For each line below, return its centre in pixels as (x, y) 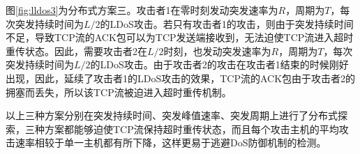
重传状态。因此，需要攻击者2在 (76, 51)
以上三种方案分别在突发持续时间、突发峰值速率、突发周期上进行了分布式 (172, 115)
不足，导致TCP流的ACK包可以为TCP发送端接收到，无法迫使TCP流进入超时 (180, 37)
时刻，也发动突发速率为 (217, 51)
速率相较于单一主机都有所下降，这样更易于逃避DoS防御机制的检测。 (171, 143)
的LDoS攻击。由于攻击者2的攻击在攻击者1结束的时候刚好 (219, 64)
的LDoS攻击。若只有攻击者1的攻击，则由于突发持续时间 (227, 23)
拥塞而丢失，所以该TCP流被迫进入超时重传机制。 (119, 92)
